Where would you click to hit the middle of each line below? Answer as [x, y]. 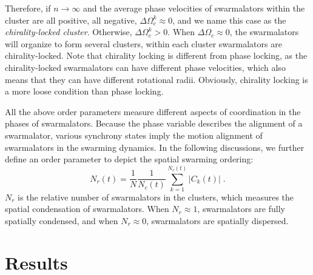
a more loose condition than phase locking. [84, 91]
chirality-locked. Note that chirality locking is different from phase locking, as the [156, 55]
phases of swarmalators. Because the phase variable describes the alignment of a [154, 123]
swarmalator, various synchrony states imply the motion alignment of [134, 135]
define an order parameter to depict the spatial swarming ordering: [129, 159]
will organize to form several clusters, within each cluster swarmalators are [143, 43]
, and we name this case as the [229, 20]
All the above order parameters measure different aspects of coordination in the [153, 111]
